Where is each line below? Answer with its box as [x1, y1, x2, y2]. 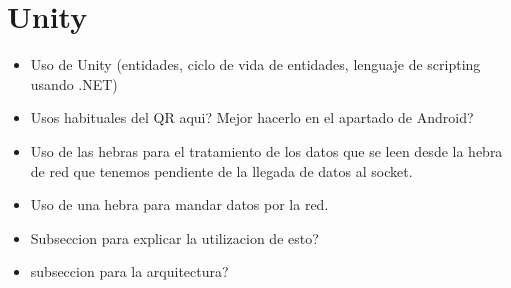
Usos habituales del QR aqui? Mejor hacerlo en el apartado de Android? [30, 107, 474, 128]
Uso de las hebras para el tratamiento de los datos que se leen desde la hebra [30, 140, 503, 161]
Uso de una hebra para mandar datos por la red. [30, 194, 329, 215]
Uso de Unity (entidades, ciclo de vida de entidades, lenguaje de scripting [30, 54, 481, 75]
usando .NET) [30, 73, 118, 94]
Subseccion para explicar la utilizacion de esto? [30, 227, 319, 248]
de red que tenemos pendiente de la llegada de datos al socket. [30, 160, 413, 181]
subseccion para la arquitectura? [30, 261, 229, 282]
